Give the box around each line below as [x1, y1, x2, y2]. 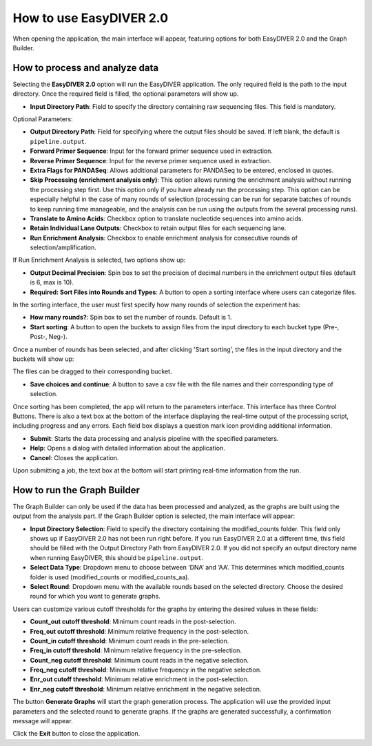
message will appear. [12, 717, 73, 725]
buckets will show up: [12, 355, 74, 363]
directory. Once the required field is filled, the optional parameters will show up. [12, 90, 239, 98]
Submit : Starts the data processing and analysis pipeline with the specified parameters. [30, 434, 279, 442]
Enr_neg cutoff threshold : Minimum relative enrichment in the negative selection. [30, 685, 262, 693]
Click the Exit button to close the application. [12, 729, 141, 738]
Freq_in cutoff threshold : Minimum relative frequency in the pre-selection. [30, 646, 242, 654]
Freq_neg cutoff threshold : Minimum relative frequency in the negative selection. [30, 665, 262, 674]
